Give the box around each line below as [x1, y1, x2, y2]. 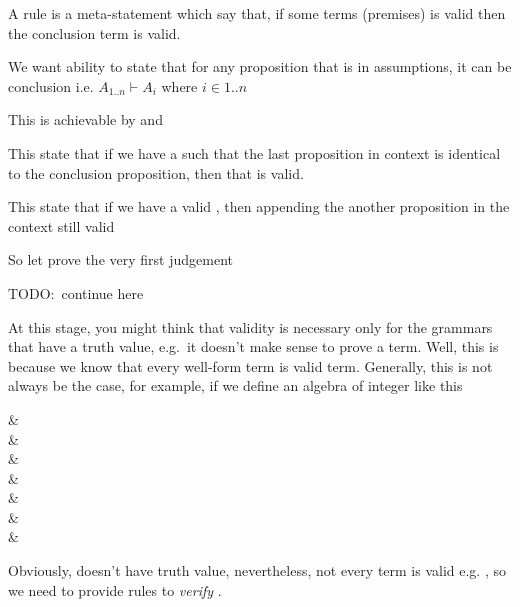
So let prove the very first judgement [8, 249, 233, 270]
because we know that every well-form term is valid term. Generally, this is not [8, 355, 493, 376]
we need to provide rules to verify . [8, 579, 222, 600]
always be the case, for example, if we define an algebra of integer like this [8, 375, 463, 396]
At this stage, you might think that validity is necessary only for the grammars [8, 316, 493, 337]
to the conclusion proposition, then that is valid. [8, 162, 304, 183]
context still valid [8, 215, 115, 236]
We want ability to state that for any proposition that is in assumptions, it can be [8, 56, 512, 77]
